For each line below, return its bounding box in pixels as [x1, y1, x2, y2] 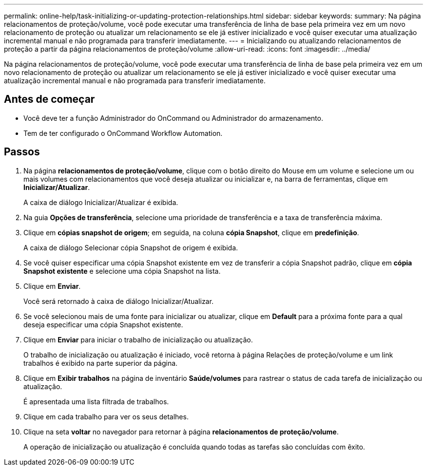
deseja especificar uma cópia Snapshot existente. [23, 320, 183, 329]
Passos [4, 146, 40, 158]
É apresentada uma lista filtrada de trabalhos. [23, 397, 169, 406]
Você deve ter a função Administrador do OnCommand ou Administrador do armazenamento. [23, 113, 323, 122]
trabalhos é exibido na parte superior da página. [23, 358, 178, 367]
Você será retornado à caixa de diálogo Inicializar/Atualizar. [23, 297, 213, 305]
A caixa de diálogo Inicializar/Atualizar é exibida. [23, 198, 178, 207]
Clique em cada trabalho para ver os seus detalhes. [23, 412, 189, 421]
